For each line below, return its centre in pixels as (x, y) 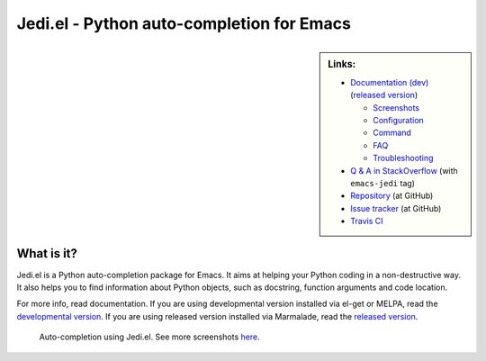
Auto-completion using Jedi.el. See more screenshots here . (149, 337)
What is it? (47, 253)
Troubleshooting (403, 158)
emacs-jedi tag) (383, 183)
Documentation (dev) (390, 82)
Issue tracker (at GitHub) (396, 208)
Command (392, 133)
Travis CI (367, 221)
